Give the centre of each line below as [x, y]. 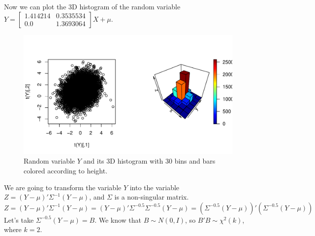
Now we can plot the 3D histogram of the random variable [92, 6]
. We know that [118, 219]
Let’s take [19, 219]
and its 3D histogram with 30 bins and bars [149, 161]
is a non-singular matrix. [152, 197]
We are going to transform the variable [63, 187]
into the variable [155, 187]
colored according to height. [66, 170]
